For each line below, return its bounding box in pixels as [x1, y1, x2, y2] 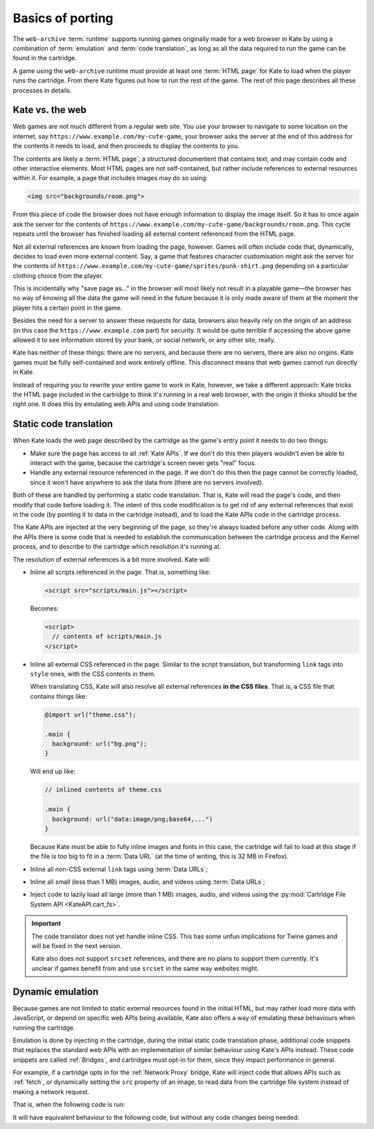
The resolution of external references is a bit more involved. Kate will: [12, 555, 211, 563]
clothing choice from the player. [12, 271, 104, 280]
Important [31, 919, 62, 928]
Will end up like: [30, 767, 75, 776]
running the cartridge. [12, 1023, 75, 1032]
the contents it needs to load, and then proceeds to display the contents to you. [12, 142, 240, 150]
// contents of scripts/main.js [52, 633, 162, 640]
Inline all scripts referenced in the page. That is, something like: [30, 568, 211, 576]
